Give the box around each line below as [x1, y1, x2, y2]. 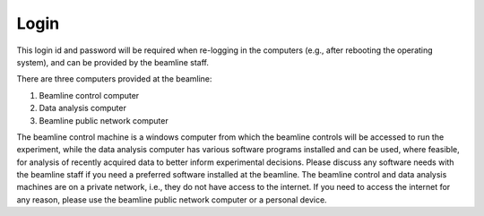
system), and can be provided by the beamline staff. [16, 56, 210, 67]
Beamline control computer [39, 90, 140, 100]
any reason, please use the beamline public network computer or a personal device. [16, 194, 327, 205]
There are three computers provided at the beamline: [16, 73, 212, 84]
